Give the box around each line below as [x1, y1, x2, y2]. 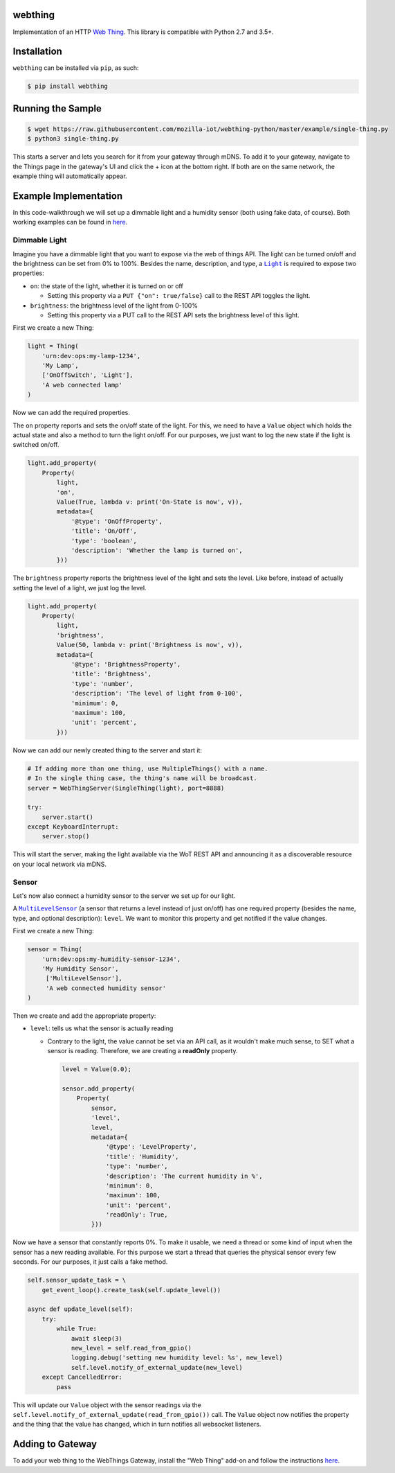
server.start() [42, 813, 93, 821]
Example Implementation [12, 190, 123, 202]
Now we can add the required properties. [12, 409, 131, 417]
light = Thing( [27, 342, 79, 350]
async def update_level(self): [27, 1305, 134, 1313]
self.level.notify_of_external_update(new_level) [71, 1364, 243, 1371]
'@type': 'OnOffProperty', [71, 517, 163, 525]
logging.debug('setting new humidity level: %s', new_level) [71, 1354, 283, 1361]
